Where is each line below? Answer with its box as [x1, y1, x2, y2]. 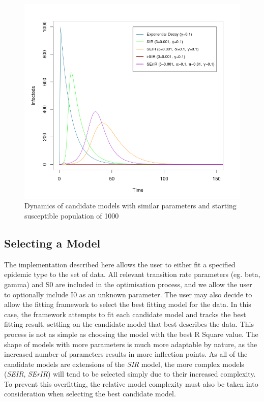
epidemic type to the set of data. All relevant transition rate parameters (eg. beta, [4, 269, 260, 280]
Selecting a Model [4, 235, 101, 251]
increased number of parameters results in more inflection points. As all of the [4, 349, 248, 359]
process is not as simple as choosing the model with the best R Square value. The [4, 328, 258, 339]
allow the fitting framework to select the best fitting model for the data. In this [4, 299, 251, 310]
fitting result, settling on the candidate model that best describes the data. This [4, 319, 254, 329]
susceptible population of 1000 [24, 210, 119, 221]
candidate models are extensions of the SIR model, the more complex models [4, 358, 244, 369]
